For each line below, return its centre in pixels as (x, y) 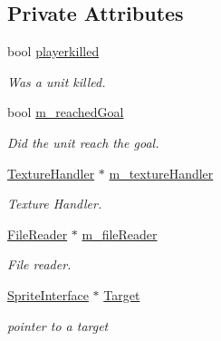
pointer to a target (58, 325)
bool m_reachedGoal (66, 112)
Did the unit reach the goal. (83, 142)
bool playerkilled (53, 51)
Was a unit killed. (57, 81)
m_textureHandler (161, 173)
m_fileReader (120, 234)
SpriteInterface (48, 294)
